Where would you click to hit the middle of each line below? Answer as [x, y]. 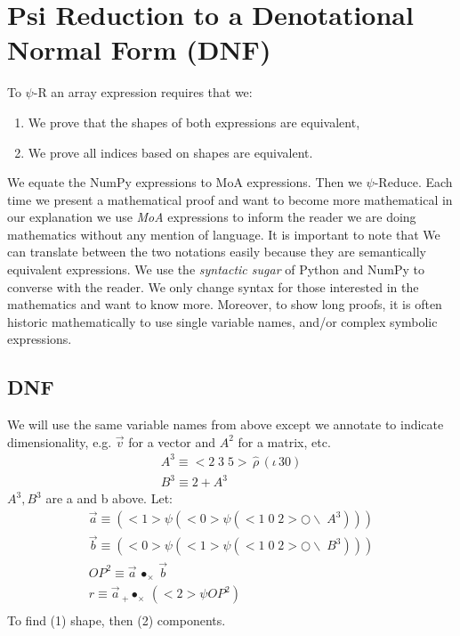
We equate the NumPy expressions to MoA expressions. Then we [185, 182]
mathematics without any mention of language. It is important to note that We [224, 234]
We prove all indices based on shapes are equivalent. [170, 152]
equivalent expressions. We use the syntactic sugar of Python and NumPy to [216, 269]
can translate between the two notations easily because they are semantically [217, 252]
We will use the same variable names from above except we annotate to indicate [226, 424]
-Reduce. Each [413, 182]
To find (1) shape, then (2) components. [117, 620]
